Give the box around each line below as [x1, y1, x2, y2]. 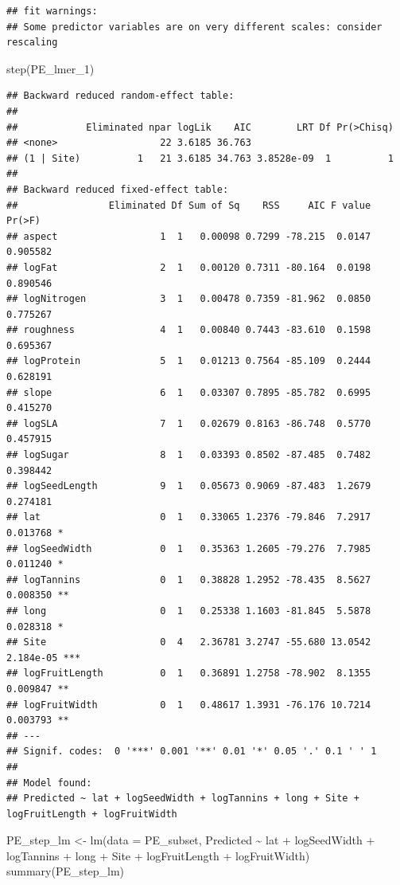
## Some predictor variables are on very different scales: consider [6, 21, 383, 33]
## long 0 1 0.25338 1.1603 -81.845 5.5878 [6, 605, 371, 617]
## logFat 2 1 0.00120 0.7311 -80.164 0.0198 [6, 261, 371, 273]
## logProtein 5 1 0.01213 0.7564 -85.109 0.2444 [6, 355, 371, 367]
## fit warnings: [6, 6, 98, 17]
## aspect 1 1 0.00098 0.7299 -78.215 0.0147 [6, 230, 371, 242]
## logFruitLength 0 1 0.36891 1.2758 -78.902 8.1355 [6, 668, 371, 679]
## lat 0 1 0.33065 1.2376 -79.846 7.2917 [6, 511, 371, 523]
